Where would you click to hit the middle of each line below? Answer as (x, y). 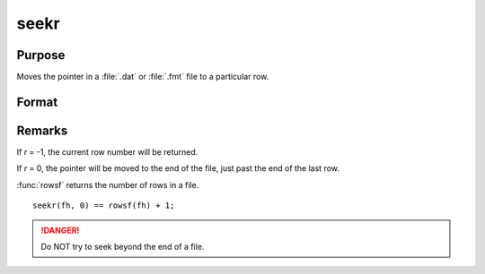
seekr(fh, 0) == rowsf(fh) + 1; (104, 205)
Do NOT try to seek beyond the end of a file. (123, 246)
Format (37, 102)
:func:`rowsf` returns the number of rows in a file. (108, 184)
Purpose (41, 55)
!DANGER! (60, 230)
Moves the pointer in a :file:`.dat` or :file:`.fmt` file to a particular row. (143, 77)
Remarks (42, 130)
